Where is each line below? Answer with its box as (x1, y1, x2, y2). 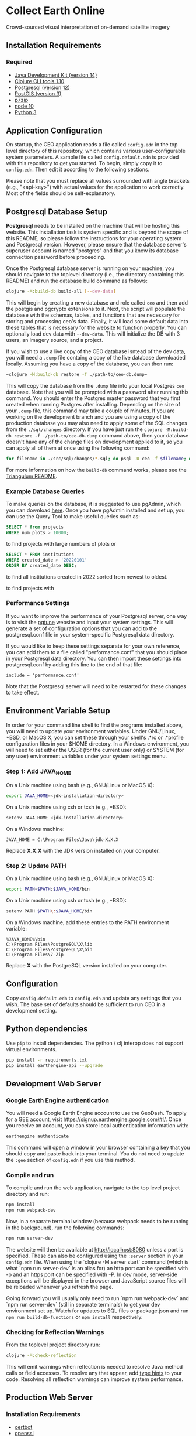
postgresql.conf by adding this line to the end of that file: (6, 661, 143, 668)
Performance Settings (6, 599, 70, 607)
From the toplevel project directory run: (6, 1341, 100, 1348)
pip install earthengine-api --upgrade (6, 1062, 103, 1068)
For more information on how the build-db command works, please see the (6, 466, 187, 473)
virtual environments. (6, 1045, 57, 1052)
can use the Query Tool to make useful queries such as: (6, 513, 140, 520)
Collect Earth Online (6, 4, 105, 18)
